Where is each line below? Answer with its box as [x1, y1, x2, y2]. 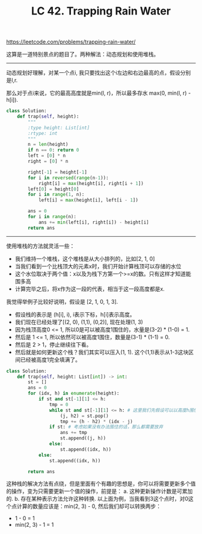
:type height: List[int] [28, 125, 90, 131]
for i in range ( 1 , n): [28, 192, 85, 198]
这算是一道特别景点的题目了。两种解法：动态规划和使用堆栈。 [6, 51, 159, 58]
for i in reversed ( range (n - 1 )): [28, 175, 109, 181]
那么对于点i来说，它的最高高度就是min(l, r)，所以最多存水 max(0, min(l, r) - [6, 89, 191, 97]
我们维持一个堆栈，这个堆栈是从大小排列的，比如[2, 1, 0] [14, 255, 155, 262]
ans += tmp [60, 430, 87, 436]
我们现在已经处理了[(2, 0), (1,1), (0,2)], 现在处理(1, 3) [14, 318, 143, 325]
